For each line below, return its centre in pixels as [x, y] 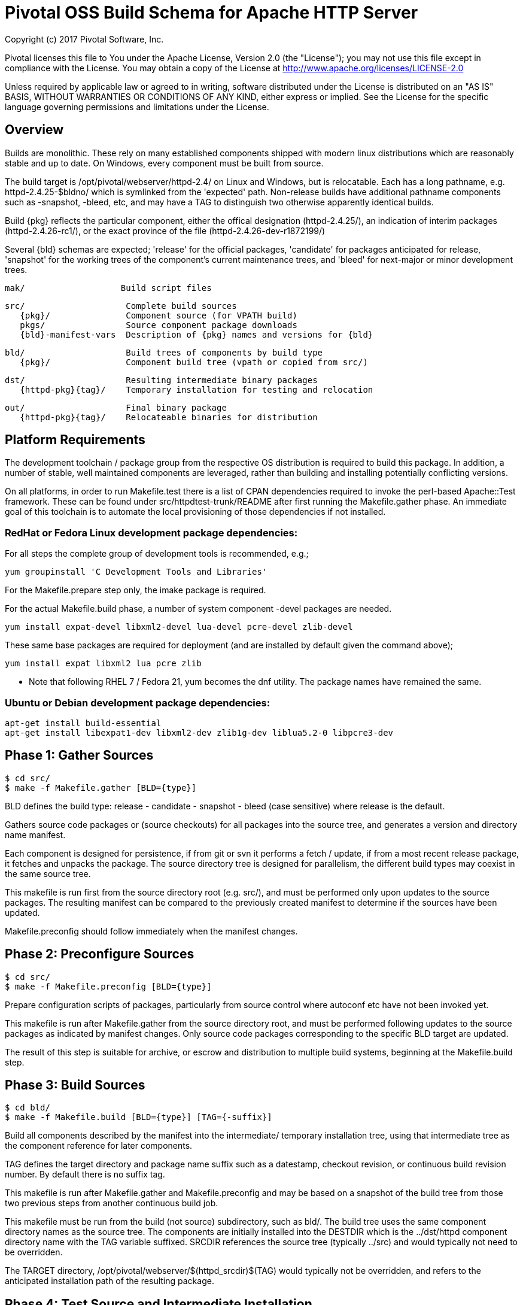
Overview [34, 130]
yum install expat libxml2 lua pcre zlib [103, 664]
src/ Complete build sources [121, 306]
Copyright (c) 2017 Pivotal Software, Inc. [84, 39]
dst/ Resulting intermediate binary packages [161, 380]
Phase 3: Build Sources [75, 1085]
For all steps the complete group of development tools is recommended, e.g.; [157, 554]
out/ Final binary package [116, 407]
